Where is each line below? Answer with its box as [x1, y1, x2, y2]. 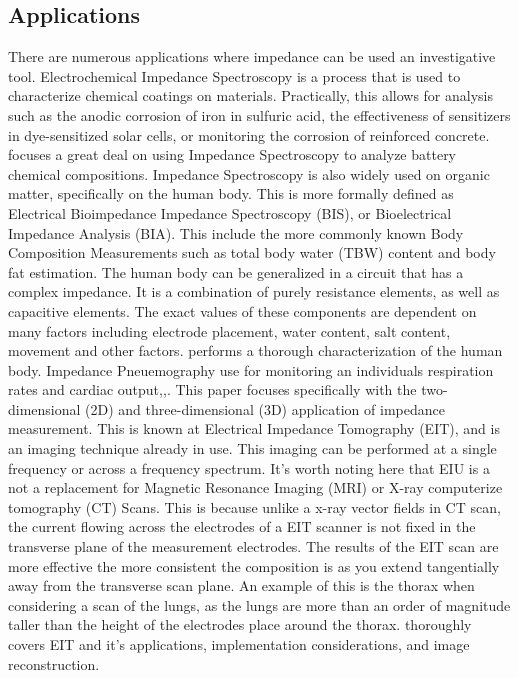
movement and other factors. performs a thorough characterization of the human [8, 340, 503, 361]
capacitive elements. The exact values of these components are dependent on [8, 300, 477, 321]
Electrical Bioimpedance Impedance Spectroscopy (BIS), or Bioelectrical [8, 202, 452, 223]
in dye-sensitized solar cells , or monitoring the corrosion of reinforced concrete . [8, 124, 490, 145]
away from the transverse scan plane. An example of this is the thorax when [8, 575, 475, 596]
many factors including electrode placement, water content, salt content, [8, 320, 451, 341]
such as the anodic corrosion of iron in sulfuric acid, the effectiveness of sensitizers [8, 104, 511, 125]
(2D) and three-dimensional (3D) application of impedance [85, 398, 445, 419]
